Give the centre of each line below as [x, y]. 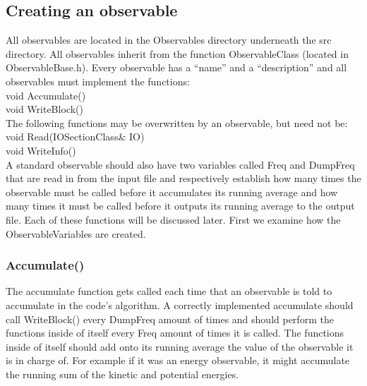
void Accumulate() [46, 95]
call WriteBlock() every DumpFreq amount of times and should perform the [170, 319]
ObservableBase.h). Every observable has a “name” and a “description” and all [176, 67]
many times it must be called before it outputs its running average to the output [180, 206]
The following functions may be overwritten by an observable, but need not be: [177, 122]
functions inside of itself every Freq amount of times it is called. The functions [175, 333]
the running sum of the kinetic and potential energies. [122, 374]
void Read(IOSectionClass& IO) [75, 137]
